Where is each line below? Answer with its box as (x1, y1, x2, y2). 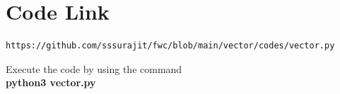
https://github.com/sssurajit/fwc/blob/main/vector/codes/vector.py (6, 41, 335, 51)
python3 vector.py (6, 75, 96, 90)
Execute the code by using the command (6, 61, 182, 76)
